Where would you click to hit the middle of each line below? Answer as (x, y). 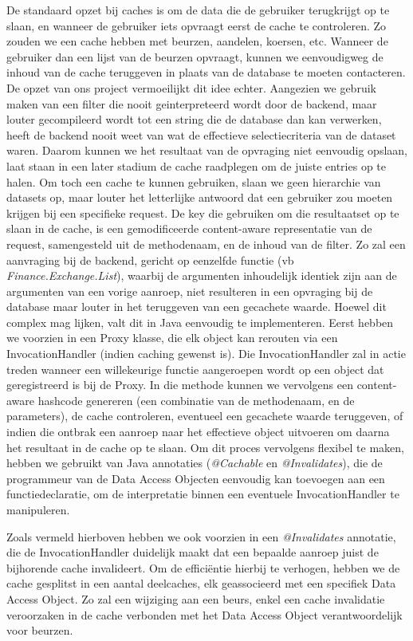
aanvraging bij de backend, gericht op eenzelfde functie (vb (150, 260)
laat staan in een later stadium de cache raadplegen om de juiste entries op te (196, 165)
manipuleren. (38, 509)
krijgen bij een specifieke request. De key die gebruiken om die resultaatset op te (203, 212)
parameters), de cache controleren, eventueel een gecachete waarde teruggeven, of (205, 416)
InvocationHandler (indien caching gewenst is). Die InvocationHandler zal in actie (206, 354)
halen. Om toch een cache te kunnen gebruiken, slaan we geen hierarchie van (194, 181)
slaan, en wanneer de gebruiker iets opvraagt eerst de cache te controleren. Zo (197, 25)
